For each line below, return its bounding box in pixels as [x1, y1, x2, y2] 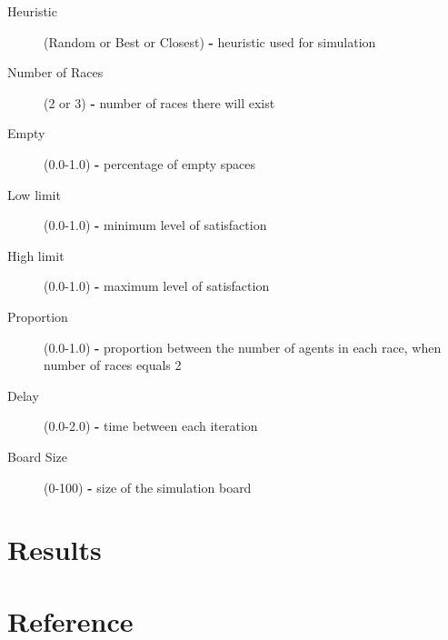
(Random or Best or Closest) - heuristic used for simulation [44, 32, 376, 51]
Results [7, 531, 102, 568]
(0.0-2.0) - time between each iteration [44, 416, 258, 435]
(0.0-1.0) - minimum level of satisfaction [44, 215, 267, 235]
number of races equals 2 [44, 355, 182, 375]
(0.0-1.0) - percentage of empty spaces [44, 154, 256, 173]
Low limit [7, 185, 61, 204]
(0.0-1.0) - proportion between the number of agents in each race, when [44, 337, 442, 356]
